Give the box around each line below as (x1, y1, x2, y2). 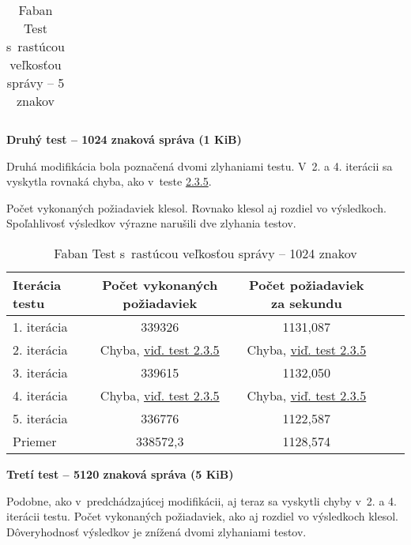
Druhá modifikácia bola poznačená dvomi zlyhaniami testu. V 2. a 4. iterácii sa (6, 157, 393, 174)
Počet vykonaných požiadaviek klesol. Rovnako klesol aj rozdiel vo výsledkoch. (6, 199, 386, 216)
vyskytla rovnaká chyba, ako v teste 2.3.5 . (6, 173, 212, 190)
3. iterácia (13, 363, 68, 381)
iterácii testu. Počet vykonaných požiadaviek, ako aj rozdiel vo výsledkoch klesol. (6, 508, 398, 524)
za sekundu (271, 293, 342, 312)
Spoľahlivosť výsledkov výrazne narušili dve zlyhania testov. (6, 215, 296, 231)
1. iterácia (13, 317, 68, 336)
